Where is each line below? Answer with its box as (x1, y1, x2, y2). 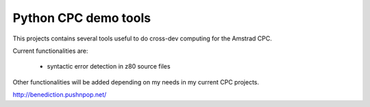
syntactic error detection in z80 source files (47, 62, 171, 71)
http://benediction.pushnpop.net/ (12, 91, 107, 99)
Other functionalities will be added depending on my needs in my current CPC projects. (12, 78, 260, 86)
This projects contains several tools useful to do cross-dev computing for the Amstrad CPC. (12, 34, 272, 43)
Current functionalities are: (12, 47, 88, 55)
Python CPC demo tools (12, 10, 151, 25)
